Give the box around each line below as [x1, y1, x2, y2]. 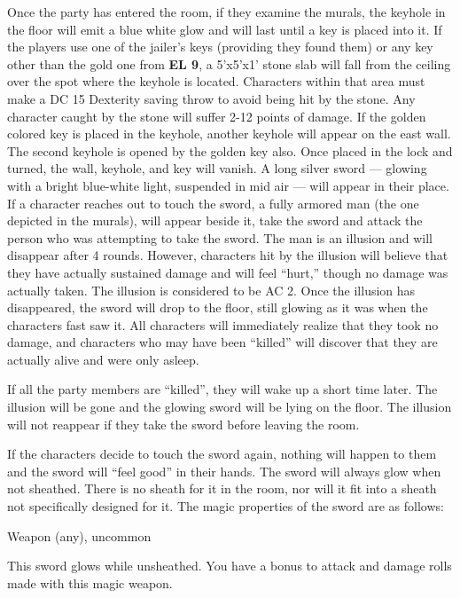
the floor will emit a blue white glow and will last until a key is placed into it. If [7, 20, 442, 38]
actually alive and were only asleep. [7, 350, 199, 368]
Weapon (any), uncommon [7, 526, 152, 545]
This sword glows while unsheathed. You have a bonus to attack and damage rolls [7, 556, 452, 575]
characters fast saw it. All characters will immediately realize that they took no [7, 315, 439, 334]
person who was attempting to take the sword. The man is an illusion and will [7, 228, 433, 247]
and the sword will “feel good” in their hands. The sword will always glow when [7, 461, 441, 480]
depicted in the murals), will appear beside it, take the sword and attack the [7, 211, 423, 230]
